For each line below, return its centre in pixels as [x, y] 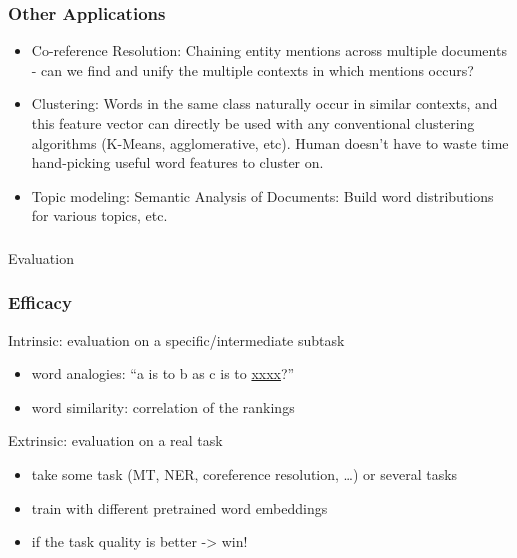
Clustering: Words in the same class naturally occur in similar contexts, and [264, 103]
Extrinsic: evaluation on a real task [115, 440]
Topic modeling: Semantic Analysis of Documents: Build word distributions [262, 195]
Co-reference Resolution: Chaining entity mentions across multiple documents [269, 50]
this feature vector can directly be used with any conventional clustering [253, 123]
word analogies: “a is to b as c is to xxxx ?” [163, 373]
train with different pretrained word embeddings [179, 507]
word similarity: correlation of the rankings [163, 406]
